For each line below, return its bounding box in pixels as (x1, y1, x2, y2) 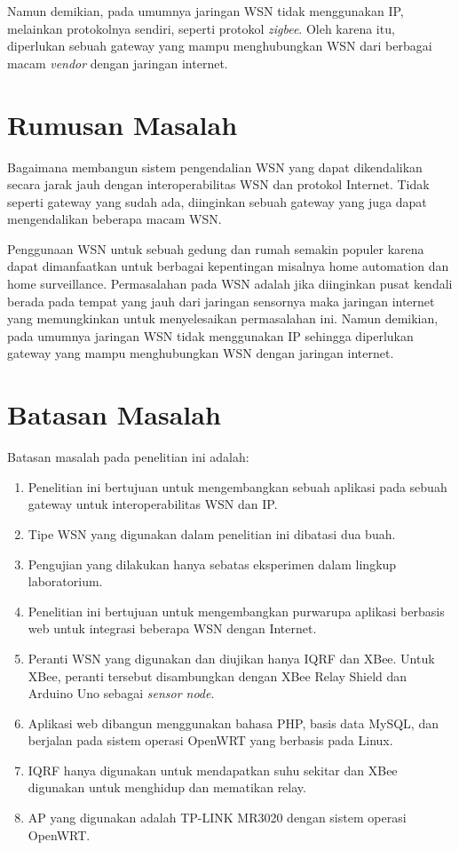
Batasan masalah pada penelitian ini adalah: (7, 448, 249, 466)
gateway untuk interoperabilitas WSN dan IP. (28, 495, 278, 513)
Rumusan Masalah (7, 106, 238, 142)
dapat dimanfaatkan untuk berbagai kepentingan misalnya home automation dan (7, 257, 449, 275)
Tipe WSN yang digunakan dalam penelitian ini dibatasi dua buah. (28, 524, 396, 543)
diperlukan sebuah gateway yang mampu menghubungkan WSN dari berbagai (7, 36, 432, 55)
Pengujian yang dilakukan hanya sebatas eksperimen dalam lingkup (28, 554, 397, 573)
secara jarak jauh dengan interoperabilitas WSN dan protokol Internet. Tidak (7, 175, 430, 194)
